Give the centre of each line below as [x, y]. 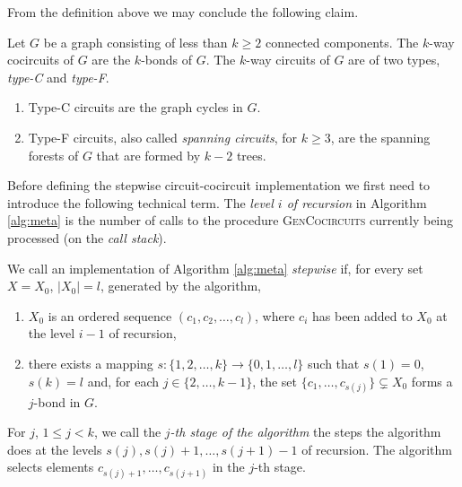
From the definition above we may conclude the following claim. [183, 12]
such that [334, 363]
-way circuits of [288, 60]
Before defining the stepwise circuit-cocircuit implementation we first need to [219, 185]
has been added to [362, 315]
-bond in [57, 401]
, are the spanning [380, 137]
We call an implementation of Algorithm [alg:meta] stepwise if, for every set [215, 268]
